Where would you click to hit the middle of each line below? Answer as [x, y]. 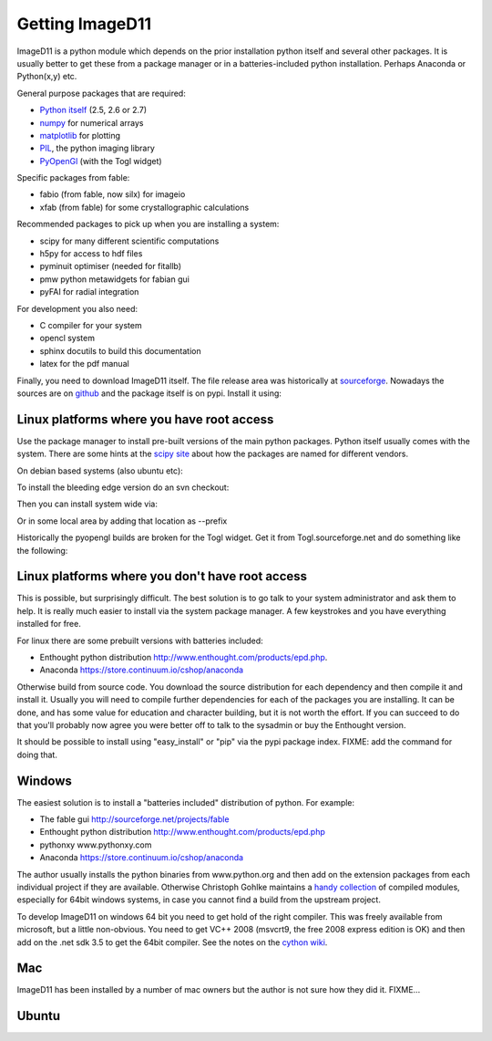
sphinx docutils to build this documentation [120, 350]
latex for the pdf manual [84, 364]
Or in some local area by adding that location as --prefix [122, 521]
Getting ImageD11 [84, 24]
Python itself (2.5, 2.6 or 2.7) [93, 110]
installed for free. [49, 624]
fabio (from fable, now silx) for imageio [113, 194]
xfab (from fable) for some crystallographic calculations [144, 207]
